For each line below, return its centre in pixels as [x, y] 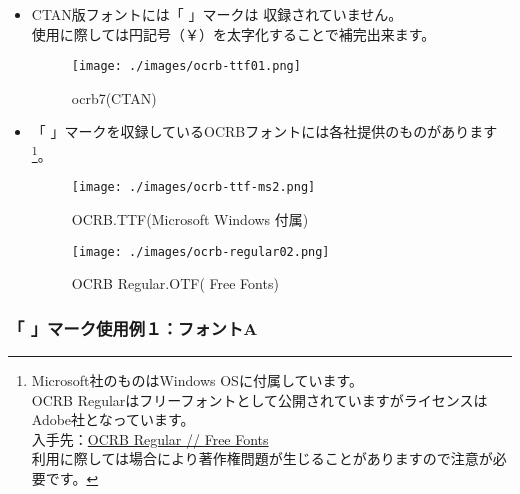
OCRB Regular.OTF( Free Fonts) [175, 283]
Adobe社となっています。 [113, 419]
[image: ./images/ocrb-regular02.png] [200, 251]
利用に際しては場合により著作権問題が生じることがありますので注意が [262, 458]
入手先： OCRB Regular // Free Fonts [150, 438]
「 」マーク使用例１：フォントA [133, 327]
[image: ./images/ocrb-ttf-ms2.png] [193, 187]
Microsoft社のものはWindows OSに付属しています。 [197, 380]
